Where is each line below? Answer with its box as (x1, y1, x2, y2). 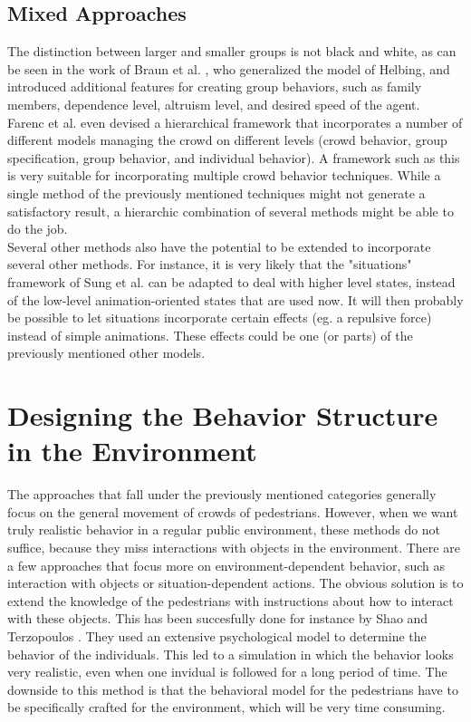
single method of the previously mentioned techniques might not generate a (7, 183, 426, 202)
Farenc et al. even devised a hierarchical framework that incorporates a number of (7, 112, 463, 131)
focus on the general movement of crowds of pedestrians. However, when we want (7, 502, 458, 521)
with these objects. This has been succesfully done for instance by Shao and (7, 609, 428, 628)
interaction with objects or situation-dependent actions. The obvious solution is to (7, 573, 464, 592)
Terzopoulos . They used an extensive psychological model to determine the (7, 626, 427, 645)
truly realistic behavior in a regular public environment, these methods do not (7, 520, 441, 539)
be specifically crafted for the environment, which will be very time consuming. (7, 698, 446, 717)
